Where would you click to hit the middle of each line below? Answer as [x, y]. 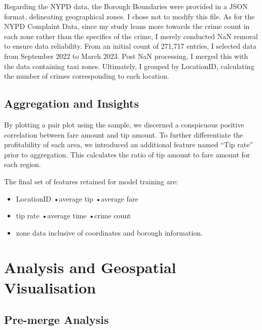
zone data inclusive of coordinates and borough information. [109, 232]
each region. [23, 164]
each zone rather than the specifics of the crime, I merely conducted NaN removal [131, 36]
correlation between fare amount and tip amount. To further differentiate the [124, 134]
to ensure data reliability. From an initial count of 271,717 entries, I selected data [130, 46]
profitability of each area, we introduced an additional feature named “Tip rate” [129, 144]
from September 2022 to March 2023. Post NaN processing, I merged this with [126, 56]
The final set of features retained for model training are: [91, 181]
